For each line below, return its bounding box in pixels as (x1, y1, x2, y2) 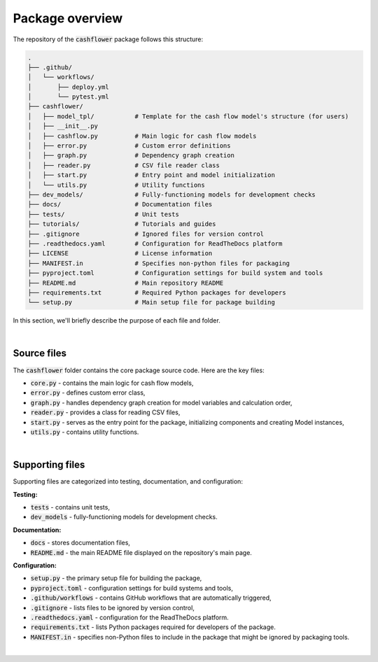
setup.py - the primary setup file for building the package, (30, 574, 202, 582)
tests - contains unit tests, (30, 503, 110, 511)
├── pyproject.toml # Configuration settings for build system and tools (27, 269, 323, 277)
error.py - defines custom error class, (30, 388, 146, 397)
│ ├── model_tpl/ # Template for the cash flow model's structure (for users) (27, 112, 349, 120)
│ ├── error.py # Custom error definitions (27, 142, 231, 150)
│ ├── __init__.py (27, 122, 98, 130)
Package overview (13, 10, 122, 26)
